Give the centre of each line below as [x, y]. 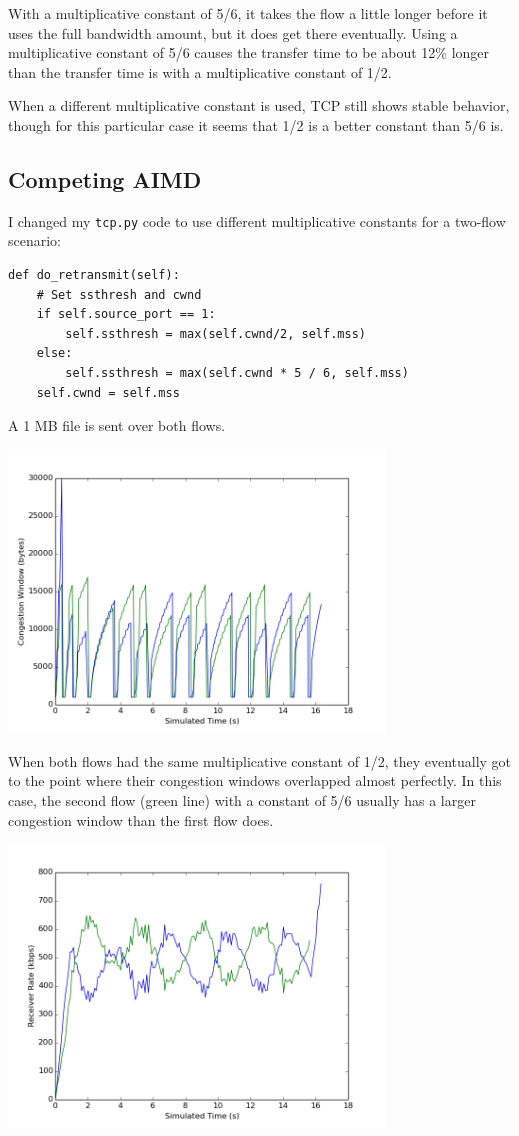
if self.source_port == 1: [126, 314]
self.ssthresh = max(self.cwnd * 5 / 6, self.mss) [237, 372]
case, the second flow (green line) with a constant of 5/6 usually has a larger [242, 800]
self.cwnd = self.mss [108, 392]
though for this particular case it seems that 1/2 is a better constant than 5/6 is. [256, 124]
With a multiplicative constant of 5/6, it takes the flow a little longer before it [248, 13]
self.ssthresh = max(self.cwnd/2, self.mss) [215, 333]
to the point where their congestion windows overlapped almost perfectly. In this [255, 780]
